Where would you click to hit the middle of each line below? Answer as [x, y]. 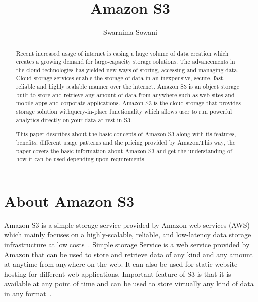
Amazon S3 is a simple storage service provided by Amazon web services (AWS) [127, 225]
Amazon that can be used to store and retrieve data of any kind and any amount [128, 254]
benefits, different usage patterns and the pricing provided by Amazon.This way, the [126, 142]
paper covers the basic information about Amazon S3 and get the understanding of [124, 151]
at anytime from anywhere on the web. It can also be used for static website [121, 264]
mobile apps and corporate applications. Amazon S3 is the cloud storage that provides [128, 103]
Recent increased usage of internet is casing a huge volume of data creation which [122, 53]
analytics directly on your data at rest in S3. [74, 120]
